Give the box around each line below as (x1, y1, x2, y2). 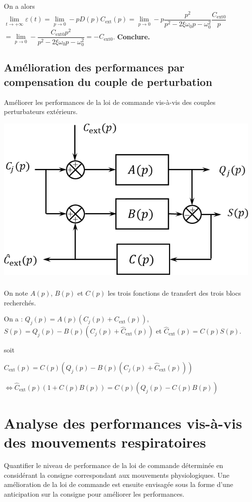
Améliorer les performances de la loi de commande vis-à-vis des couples (4, 97, 216, 107)
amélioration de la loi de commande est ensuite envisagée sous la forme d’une (4, 479, 233, 489)
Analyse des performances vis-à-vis (4, 413, 242, 433)
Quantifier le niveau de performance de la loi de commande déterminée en (4, 460, 223, 470)
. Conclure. (113, 31, 150, 41)
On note (4, 288, 28, 298)
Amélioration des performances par (4, 60, 185, 75)
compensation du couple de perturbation (4, 74, 212, 89)
